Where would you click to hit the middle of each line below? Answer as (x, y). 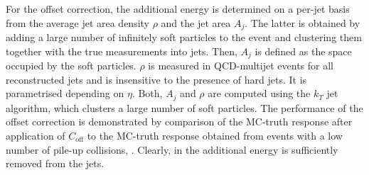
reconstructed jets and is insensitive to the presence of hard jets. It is (156, 79)
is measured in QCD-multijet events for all (241, 66)
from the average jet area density (78, 22)
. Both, (147, 93)
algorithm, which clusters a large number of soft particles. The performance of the (184, 107)
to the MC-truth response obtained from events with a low (215, 135)
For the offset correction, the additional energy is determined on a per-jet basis (178, 9)
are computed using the (259, 93)
